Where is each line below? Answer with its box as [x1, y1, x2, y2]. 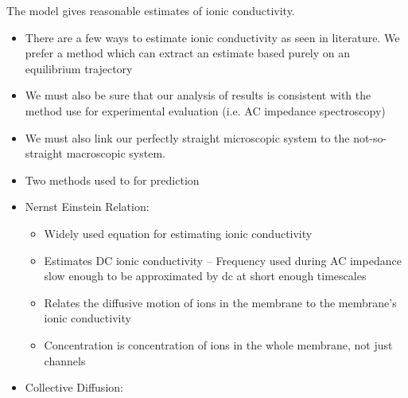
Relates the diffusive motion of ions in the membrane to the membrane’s [44, 294, 397, 310]
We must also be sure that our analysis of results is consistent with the [25, 87, 371, 103]
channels [44, 352, 86, 369]
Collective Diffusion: [25, 379, 123, 396]
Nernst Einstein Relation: [25, 198, 150, 215]
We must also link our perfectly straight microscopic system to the [25, 129, 350, 146]
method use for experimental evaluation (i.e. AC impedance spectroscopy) [25, 102, 386, 119]
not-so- [353, 129, 387, 146]
